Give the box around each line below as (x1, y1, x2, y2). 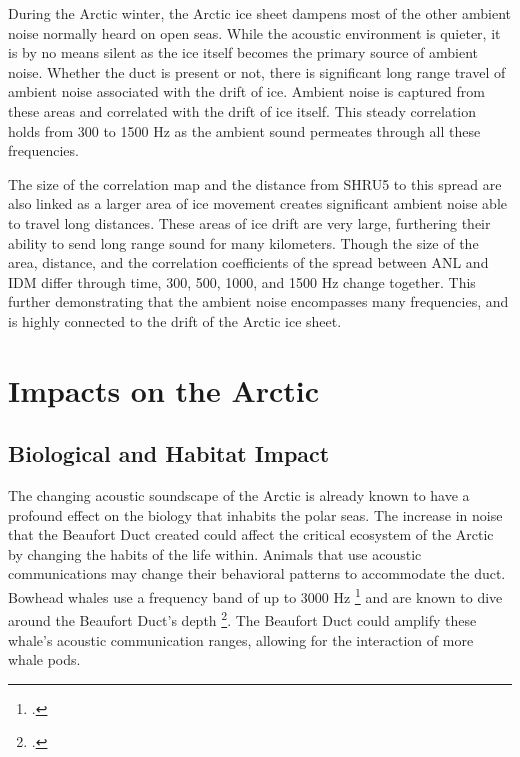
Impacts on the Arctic (8, 369, 320, 410)
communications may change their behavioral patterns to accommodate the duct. (8, 563, 506, 584)
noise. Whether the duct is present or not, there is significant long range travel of (8, 61, 506, 82)
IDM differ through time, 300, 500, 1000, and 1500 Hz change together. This (8, 271, 476, 292)
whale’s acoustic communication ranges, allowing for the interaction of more (8, 629, 474, 650)
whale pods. (8, 649, 81, 670)
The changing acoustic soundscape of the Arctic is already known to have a (8, 485, 470, 506)
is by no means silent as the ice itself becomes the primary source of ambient (8, 42, 478, 63)
